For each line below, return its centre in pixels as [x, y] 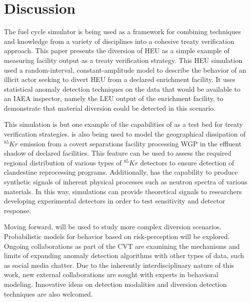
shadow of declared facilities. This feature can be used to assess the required [118, 153]
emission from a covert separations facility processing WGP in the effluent [131, 143]
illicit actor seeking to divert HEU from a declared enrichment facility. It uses [120, 79]
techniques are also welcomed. [48, 293]
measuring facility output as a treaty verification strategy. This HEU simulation [123, 60]
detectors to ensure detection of [187, 162]
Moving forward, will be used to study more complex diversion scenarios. [113, 227]
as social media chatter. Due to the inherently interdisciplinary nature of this [119, 265]
